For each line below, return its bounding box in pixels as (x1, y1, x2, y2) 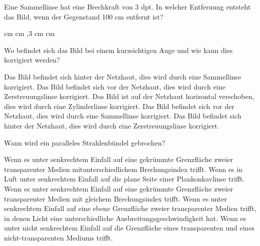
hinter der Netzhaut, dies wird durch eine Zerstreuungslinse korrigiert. (4, 120, 219, 130)
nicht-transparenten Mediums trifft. (4, 232, 113, 242)
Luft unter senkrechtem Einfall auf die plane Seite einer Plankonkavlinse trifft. (4, 173, 245, 184)
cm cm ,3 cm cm (4, 28, 55, 38)
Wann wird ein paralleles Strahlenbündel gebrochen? (4, 137, 165, 147)
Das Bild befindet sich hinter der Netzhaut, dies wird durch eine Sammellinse (4, 71, 241, 81)
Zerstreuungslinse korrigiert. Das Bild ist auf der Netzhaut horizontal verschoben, (4, 91, 254, 101)
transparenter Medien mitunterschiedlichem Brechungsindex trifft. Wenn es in (4, 163, 242, 174)
